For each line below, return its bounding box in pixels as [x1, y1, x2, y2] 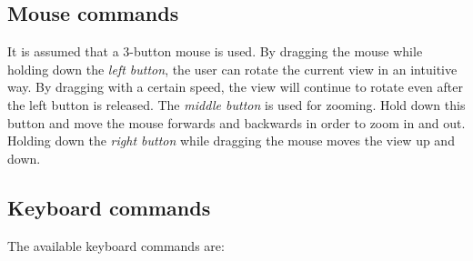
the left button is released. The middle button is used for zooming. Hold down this [7, 95, 466, 114]
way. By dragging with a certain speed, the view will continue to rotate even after [7, 77, 463, 96]
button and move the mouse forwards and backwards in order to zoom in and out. [7, 113, 466, 132]
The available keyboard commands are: [7, 236, 225, 255]
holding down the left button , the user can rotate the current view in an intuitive [7, 59, 458, 78]
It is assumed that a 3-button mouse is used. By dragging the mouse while [7, 42, 423, 61]
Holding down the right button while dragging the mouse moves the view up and [7, 131, 455, 150]
